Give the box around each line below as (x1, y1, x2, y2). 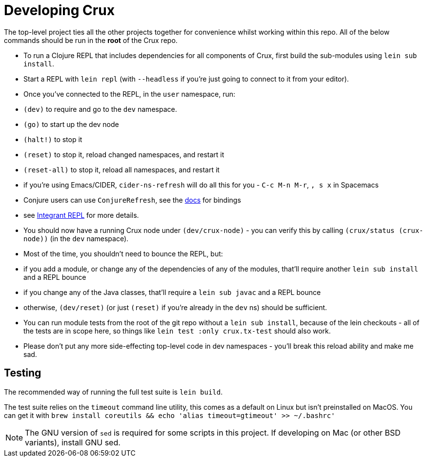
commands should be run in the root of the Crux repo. (4, 36, 178, 44)
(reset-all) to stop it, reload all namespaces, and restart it (23, 165, 220, 174)
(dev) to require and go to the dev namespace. (23, 105, 177, 113)
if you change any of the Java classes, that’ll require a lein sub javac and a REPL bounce (23, 288, 321, 296)
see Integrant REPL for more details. (23, 210, 139, 219)
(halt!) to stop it (23, 135, 82, 144)
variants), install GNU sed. (25, 437, 121, 447)
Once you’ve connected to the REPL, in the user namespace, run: (23, 89, 236, 98)
